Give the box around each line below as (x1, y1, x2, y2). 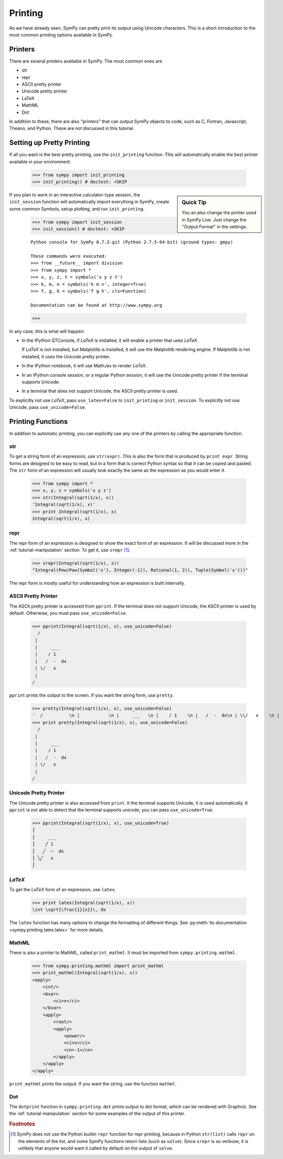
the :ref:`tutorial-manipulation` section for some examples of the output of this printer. (9, 1111, 186, 1117)
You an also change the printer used (182, 210, 257, 216)
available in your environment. (9, 158, 71, 164)
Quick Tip (182, 199, 207, 206)
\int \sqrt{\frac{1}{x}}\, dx (32, 907, 106, 913)
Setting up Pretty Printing (9, 138, 90, 147)
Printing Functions (9, 417, 68, 426)
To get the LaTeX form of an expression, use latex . (9, 887, 116, 893)
